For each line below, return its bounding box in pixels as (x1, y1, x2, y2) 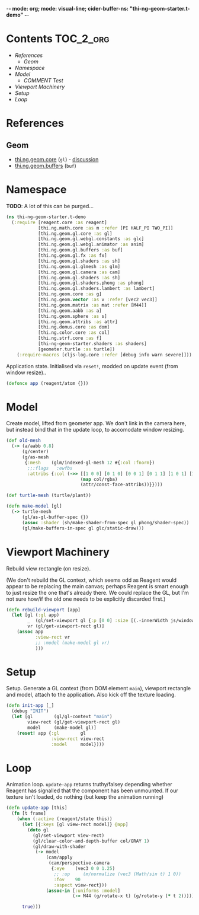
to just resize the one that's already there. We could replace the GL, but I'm (6, 589, 190, 596)
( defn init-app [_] (6, 703, 54, 709)
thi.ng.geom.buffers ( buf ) (14, 162, 77, 169)
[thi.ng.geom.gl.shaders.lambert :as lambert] (37, 286, 155, 292)
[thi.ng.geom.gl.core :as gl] (37, 231, 113, 237)
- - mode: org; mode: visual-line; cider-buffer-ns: (6, 5, 129, 12)
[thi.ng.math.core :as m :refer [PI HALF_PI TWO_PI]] (37, 225, 174, 231)
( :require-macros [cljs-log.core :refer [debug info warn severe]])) (17, 352, 192, 358)
